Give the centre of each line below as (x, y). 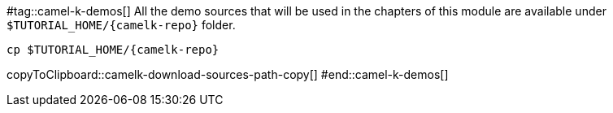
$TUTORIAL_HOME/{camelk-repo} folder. (121, 25)
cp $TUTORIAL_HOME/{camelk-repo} (113, 50)
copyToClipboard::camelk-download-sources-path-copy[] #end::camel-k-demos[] (228, 74)
